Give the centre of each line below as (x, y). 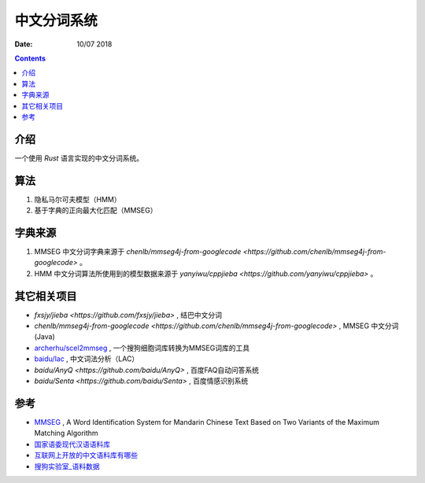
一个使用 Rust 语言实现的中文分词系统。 (79, 158)
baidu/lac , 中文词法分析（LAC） (87, 359)
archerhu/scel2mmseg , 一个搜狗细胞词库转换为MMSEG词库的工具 (142, 348)
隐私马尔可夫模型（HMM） (78, 199)
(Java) (44, 337)
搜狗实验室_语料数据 (67, 466)
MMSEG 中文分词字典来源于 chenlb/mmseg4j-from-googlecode (138, 251)
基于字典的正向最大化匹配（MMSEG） (96, 210)
